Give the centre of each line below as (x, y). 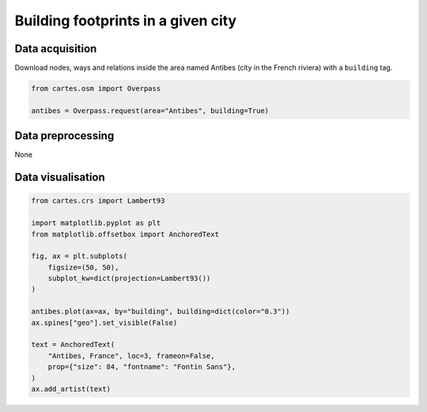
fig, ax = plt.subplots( (79, 256)
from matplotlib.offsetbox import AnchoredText (125, 234)
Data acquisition (56, 49)
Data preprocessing (64, 136)
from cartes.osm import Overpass (96, 89)
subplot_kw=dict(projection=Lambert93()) (129, 278)
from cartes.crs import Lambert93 (98, 201)
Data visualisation (60, 178)
